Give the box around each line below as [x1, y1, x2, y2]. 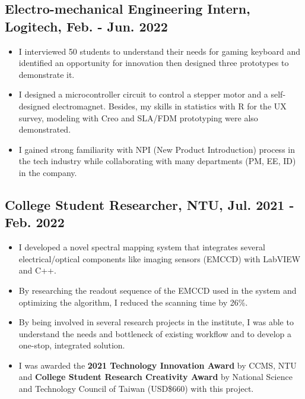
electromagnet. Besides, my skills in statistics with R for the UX [52, 99, 287, 112]
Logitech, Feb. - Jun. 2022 [5, 17, 168, 35]
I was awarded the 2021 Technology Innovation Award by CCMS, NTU [18, 359, 297, 371]
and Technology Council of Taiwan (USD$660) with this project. [18, 382, 254, 395]
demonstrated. [18, 123, 71, 136]
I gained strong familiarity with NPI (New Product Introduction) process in [18, 143, 295, 155]
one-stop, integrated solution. [18, 339, 125, 351]
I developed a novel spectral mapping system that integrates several [18, 241, 265, 253]
